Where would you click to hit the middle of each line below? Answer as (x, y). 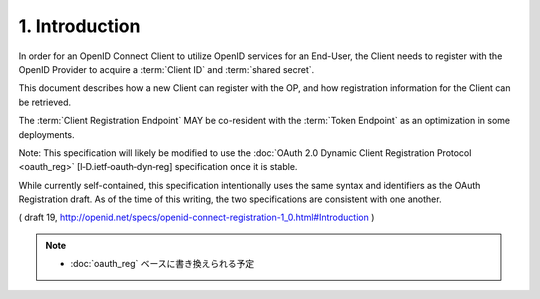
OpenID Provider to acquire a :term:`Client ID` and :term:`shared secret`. (166, 69)
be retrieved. (45, 102)
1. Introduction (79, 26)
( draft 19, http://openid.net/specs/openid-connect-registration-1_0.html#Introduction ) (196, 217)
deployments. (46, 134)
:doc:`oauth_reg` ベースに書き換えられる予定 (162, 264)
